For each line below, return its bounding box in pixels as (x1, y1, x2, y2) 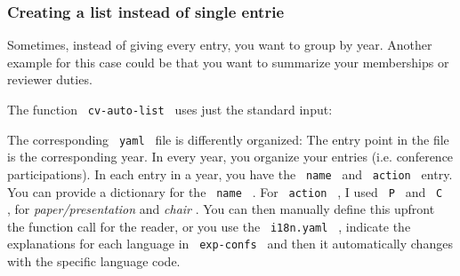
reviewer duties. (7, 70, 93, 89)
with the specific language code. (7, 252, 181, 271)
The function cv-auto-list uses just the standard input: (7, 100, 333, 118)
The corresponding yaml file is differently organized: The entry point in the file (7, 130, 449, 148)
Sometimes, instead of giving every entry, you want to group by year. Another (7, 35, 432, 54)
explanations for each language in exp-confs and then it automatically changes (7, 234, 453, 253)
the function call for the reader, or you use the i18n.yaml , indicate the (7, 217, 411, 235)
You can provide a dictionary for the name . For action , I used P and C (7, 182, 443, 201)
